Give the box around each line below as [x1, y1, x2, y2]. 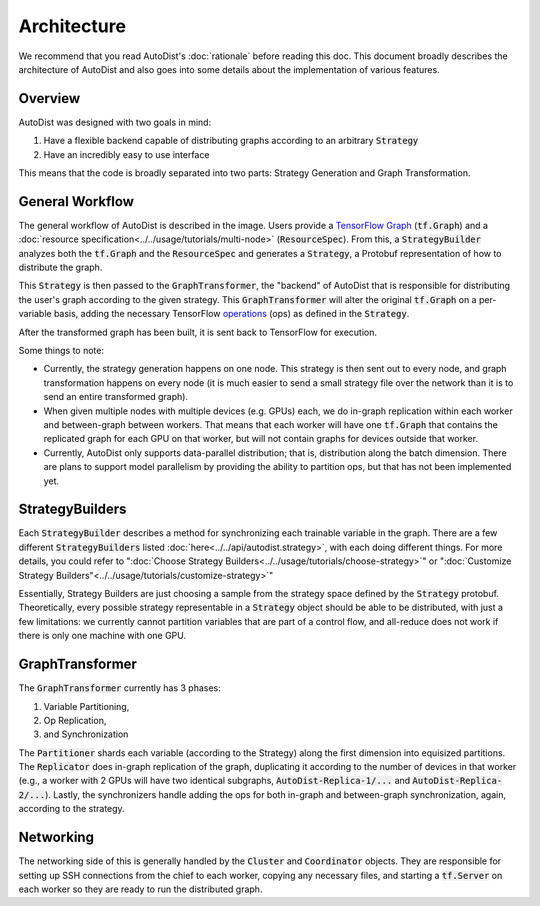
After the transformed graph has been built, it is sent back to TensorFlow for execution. [18, 326, 377, 338]
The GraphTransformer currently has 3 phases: [18, 682, 222, 694]
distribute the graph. [18, 261, 103, 274]
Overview [18, 90, 81, 107]
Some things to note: [18, 345, 105, 357]
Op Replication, [43, 714, 107, 726]
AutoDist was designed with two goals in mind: [18, 116, 212, 128]
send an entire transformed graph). [43, 391, 189, 403]
